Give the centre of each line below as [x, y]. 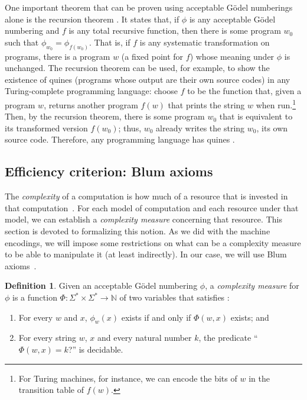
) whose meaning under [232, 56]
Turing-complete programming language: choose [92, 91]
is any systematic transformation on [205, 42]
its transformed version [46, 128]
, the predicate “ [228, 338]
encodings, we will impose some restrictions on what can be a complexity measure [153, 242]
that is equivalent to [256, 116]
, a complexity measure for [252, 286]
